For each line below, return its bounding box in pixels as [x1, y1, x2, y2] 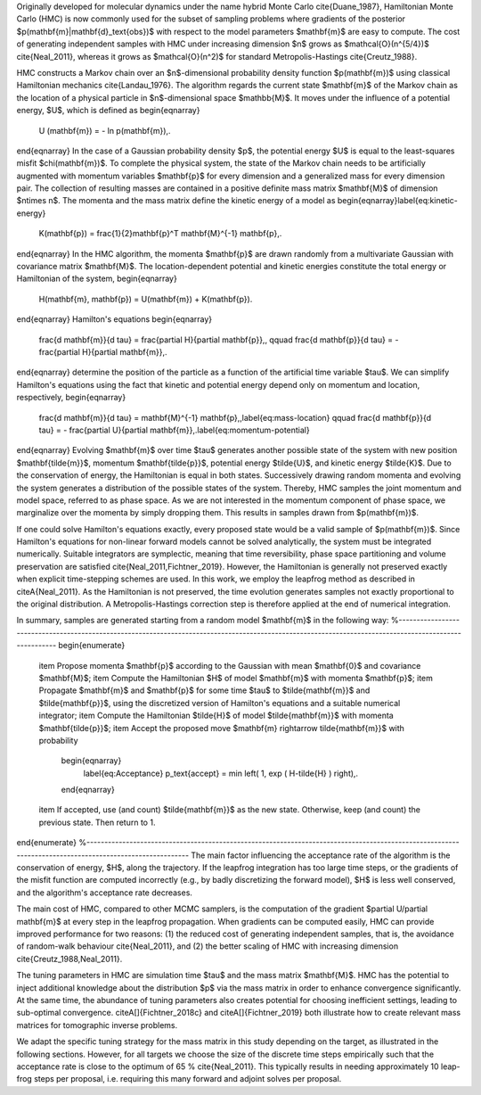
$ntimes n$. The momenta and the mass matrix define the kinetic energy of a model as [16, 195, 336, 206]
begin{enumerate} [58, 640, 126, 651]
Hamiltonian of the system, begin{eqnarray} [16, 273, 177, 284]
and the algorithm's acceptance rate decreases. [16, 887, 193, 898]
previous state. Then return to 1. [38, 817, 156, 827]
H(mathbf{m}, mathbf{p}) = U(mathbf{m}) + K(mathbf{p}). [38, 293, 253, 304]
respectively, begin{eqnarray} [16, 392, 126, 403]
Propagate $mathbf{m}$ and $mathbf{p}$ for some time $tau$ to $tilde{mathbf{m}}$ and [38, 685, 371, 696]
